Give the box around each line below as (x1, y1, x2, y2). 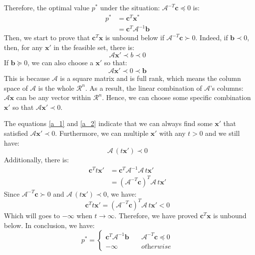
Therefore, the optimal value (4, 2, 90, 12)
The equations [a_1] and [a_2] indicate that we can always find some (4, 118, 213, 128)
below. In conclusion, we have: (4, 220, 95, 230)
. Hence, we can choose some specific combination (102, 92, 251, 102)
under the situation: (100, 2, 160, 12)
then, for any (4, 42, 43, 52)
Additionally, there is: (4, 154, 69, 165)
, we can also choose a (27, 57, 94, 68)
